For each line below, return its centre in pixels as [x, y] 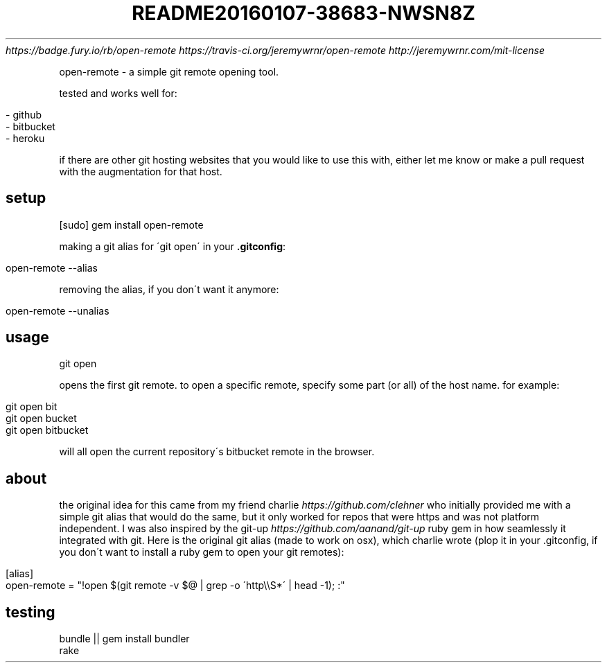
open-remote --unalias [58, 310]
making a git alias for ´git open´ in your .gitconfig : [173, 246]
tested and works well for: [118, 93]
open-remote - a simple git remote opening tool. [169, 71]
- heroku [25, 138]
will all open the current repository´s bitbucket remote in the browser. [217, 452]
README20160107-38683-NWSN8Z [303, 13]
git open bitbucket [47, 430]
